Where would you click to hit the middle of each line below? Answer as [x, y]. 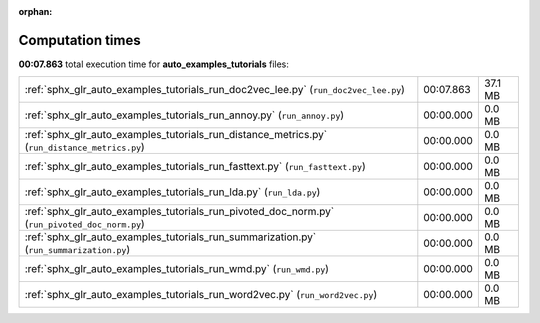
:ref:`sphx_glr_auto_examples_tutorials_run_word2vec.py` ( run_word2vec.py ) [201, 295]
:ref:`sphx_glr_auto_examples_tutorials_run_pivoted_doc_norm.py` [179, 212]
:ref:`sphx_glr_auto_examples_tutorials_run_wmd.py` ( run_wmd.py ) [177, 269]
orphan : [35, 11]
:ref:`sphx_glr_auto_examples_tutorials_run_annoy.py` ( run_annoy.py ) [184, 115]
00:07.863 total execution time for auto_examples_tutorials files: [154, 64]
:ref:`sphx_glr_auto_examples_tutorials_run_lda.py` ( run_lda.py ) [172, 192]
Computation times [79, 40]
